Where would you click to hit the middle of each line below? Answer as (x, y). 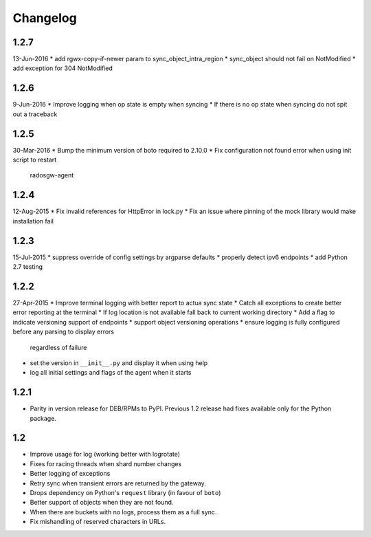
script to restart (35, 160)
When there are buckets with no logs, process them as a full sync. (123, 512)
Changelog (45, 18)
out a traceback (35, 114)
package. (43, 418)
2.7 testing (28, 267)
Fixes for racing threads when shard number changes (106, 463)
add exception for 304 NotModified (63, 68)
